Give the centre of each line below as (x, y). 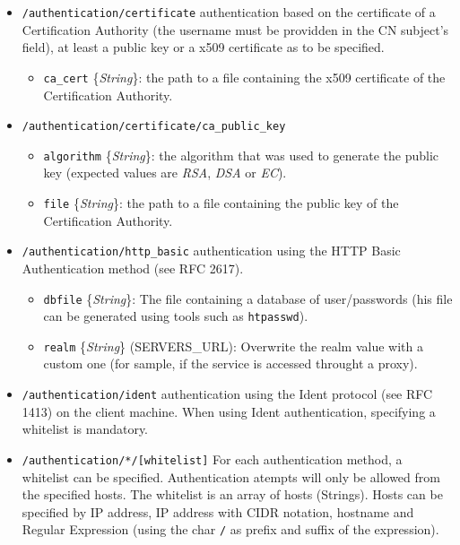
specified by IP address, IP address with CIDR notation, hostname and (218, 511)
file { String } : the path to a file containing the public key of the (221, 203)
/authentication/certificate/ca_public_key (154, 127)
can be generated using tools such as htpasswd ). (176, 316)
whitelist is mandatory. (85, 429)
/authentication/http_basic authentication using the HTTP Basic (211, 251)
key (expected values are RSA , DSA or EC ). (165, 173)
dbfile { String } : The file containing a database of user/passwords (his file (248, 298)
